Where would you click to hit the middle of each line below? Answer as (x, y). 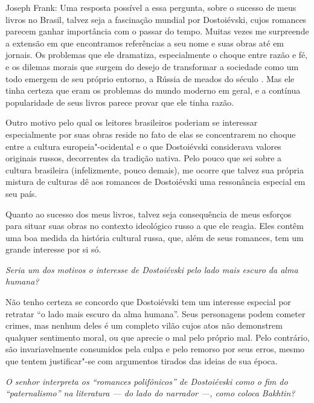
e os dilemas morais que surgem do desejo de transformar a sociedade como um (152, 66)
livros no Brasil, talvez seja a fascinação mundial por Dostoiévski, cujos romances (156, 19)
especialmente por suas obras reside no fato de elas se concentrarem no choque (151, 134)
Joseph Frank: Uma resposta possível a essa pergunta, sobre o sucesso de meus (151, 7)
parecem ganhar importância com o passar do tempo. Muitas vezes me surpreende (157, 31)
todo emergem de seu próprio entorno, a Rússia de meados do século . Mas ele (150, 78)
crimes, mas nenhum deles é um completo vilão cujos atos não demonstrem (144, 325)
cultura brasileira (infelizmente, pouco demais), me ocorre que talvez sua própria (155, 169)
